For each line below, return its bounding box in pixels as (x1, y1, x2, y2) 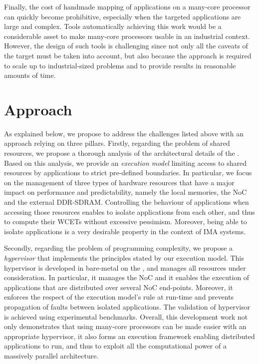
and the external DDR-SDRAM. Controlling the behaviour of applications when (4, 197, 249, 207)
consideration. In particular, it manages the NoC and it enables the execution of (4, 272, 250, 283)
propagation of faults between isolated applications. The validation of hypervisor (4, 301, 251, 312)
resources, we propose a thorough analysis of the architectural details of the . (4, 148, 240, 158)
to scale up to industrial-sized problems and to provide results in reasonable (4, 60, 236, 70)
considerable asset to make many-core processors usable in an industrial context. (4, 30, 250, 41)
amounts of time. (4, 70, 56, 80)
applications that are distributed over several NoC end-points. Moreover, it (4, 282, 233, 292)
